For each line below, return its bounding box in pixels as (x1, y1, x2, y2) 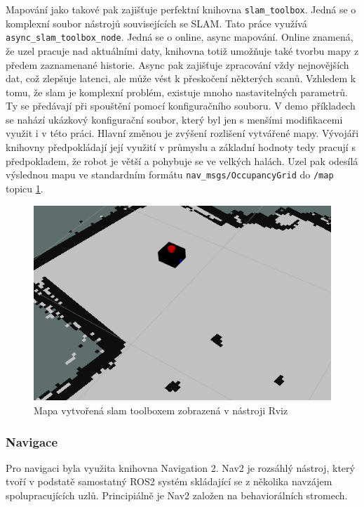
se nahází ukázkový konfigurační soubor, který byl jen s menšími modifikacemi (6, 112, 343, 126)
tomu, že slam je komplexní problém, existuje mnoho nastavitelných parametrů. (6, 84, 349, 99)
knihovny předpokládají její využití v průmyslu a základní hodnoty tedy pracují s (6, 140, 356, 154)
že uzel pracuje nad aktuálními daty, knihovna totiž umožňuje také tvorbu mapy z (6, 43, 359, 58)
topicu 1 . (6, 180, 43, 195)
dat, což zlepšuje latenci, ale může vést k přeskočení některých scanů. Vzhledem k (6, 71, 356, 86)
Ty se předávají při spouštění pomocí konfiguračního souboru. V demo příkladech (6, 98, 356, 113)
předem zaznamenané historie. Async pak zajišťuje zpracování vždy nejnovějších (6, 57, 349, 72)
